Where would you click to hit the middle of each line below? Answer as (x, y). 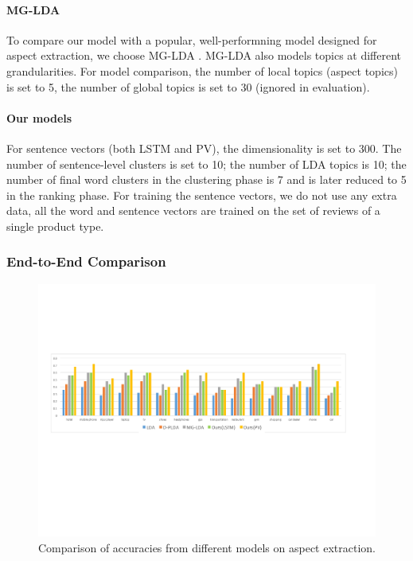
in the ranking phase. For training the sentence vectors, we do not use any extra (202, 195)
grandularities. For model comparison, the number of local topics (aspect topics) (202, 70)
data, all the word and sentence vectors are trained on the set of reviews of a (193, 210)
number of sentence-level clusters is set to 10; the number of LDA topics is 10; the (206, 164)
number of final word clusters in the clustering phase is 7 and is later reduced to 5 (206, 179)
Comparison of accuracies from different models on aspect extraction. (207, 547)
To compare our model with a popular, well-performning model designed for (192, 39)
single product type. (55, 226)
